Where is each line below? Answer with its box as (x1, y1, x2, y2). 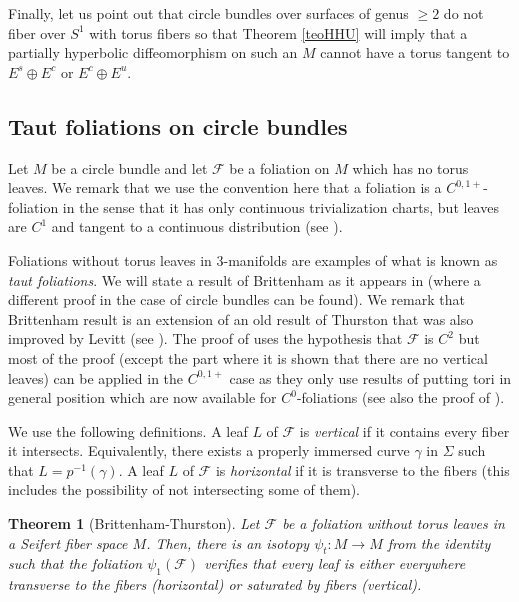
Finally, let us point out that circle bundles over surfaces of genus (8, 3, 409, 23)
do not (443, 3, 484, 23)
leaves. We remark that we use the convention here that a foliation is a (8, 177, 442, 198)
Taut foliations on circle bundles (8, 110, 348, 141)
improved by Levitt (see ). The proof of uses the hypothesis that (8, 328, 403, 349)
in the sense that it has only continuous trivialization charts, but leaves (62, 196, 499, 217)
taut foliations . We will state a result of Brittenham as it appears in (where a (8, 269, 481, 290)
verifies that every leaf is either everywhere (204, 553, 466, 574)
